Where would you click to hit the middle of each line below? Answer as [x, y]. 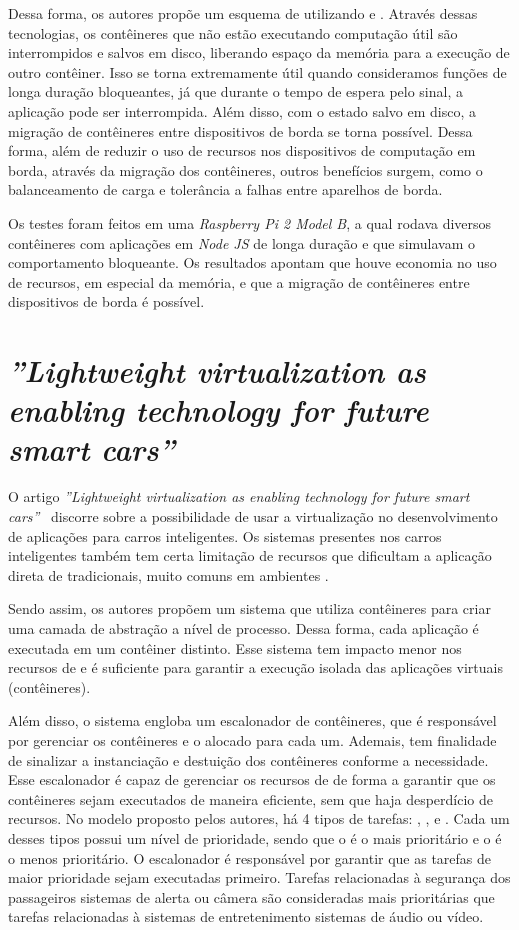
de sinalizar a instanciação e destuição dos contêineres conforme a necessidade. [248, 759]
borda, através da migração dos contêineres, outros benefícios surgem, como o [245, 169]
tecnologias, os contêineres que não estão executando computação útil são [233, 32]
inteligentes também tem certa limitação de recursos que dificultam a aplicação [250, 555]
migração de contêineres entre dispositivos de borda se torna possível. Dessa [240, 130]
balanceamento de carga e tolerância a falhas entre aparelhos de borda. [225, 189]
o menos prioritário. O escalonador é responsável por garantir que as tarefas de [250, 857]
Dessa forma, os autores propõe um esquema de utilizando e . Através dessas [243, 13]
